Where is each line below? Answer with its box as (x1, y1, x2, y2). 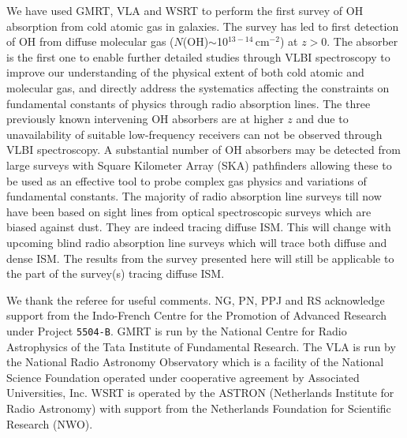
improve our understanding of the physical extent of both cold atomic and (6, 64, 364, 80)
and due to (296, 110, 349, 127)
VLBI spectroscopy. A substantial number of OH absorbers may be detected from (6, 141, 401, 158)
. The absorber (327, 33, 398, 50)
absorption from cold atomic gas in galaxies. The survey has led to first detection (6, 17, 399, 34)
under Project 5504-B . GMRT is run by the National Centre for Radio (6, 322, 347, 339)
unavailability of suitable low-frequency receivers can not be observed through (6, 125, 383, 142)
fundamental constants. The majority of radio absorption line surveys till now (6, 188, 382, 204)
